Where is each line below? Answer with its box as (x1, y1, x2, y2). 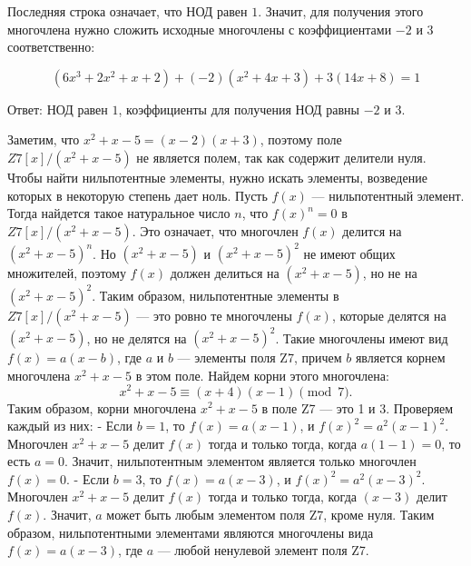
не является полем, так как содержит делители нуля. (136, 147, 427, 166)
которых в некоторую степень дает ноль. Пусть (7, 185, 268, 204)
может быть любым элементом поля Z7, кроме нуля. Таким (106, 505, 435, 524)
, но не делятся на (86, 328, 187, 347)
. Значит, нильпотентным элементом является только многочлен (64, 452, 417, 471)
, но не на (362, 263, 417, 283)
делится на (342, 221, 402, 240)
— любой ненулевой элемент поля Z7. (157, 541, 369, 560)
